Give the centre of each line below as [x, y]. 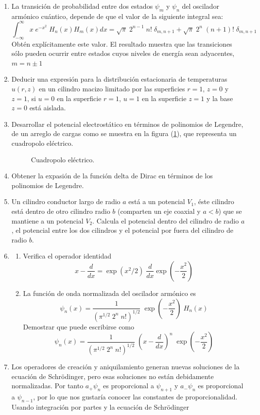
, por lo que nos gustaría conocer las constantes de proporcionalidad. [135, 397]
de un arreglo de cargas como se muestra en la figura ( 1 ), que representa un [124, 133]
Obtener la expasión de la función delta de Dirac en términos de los [112, 176]
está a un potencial [157, 201]
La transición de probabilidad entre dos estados [82, 6]
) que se [230, 211]
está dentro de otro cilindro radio [61, 211]
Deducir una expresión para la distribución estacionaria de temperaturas [119, 79]
